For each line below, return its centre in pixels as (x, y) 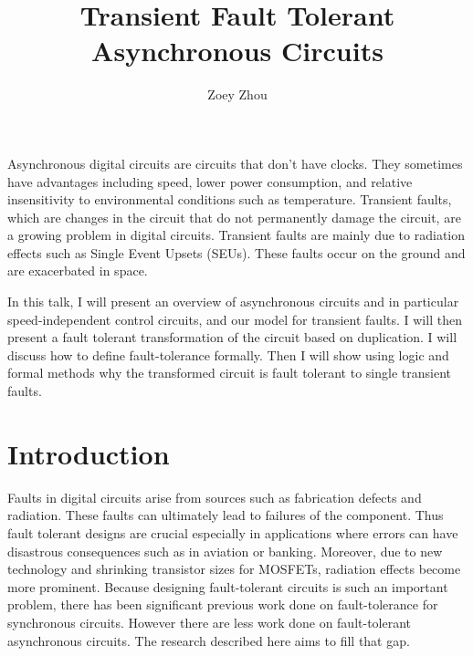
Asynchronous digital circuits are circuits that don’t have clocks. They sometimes (235, 163)
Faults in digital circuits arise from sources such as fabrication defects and (215, 497)
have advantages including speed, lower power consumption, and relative (210, 181)
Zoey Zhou (237, 94)
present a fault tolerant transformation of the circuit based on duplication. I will (232, 337)
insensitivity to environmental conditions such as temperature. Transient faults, (230, 199)
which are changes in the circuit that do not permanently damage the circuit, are (234, 217)
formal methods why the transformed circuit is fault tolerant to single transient (229, 373)
